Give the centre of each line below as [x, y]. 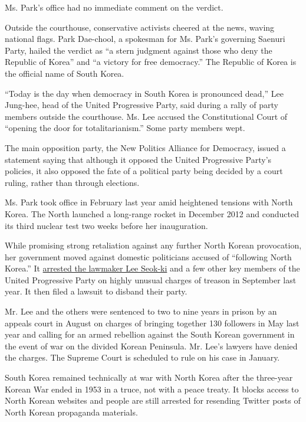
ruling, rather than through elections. [72, 182]
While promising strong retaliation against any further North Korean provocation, [153, 245]
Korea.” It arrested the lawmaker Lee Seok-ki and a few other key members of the [152, 268]
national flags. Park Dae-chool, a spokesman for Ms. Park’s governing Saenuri [145, 39]
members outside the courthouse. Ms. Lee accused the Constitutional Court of [146, 116]
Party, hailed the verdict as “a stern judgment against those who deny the [139, 50]
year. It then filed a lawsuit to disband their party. [96, 291]
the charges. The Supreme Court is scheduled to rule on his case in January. [142, 357]
